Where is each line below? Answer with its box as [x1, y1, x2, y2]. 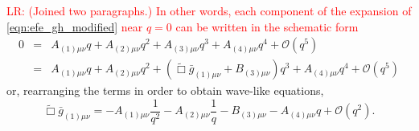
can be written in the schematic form [175, 18, 359, 35]
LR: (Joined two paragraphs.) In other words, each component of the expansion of [6, 2, 412, 18]
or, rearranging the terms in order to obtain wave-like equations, [6, 82, 324, 99]
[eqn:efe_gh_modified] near [6, 18, 143, 35]
